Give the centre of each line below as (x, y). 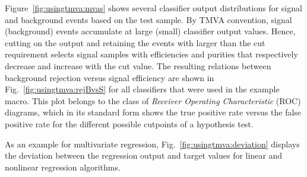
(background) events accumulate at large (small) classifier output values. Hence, (150, 31)
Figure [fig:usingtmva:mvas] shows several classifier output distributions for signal (153, 8)
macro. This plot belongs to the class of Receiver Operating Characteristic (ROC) (153, 100)
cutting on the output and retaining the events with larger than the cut (135, 42)
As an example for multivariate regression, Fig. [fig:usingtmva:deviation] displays (152, 144)
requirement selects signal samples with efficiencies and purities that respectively (151, 54)
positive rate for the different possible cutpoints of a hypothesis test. (129, 123)
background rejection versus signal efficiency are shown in (110, 77)
